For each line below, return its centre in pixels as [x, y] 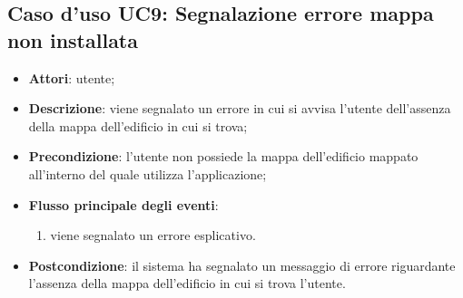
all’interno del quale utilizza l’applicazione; [148, 173]
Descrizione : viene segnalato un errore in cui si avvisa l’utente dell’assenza [240, 108]
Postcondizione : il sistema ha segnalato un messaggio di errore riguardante [242, 265]
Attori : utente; [72, 77]
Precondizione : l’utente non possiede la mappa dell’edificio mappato [223, 156]
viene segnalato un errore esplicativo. [153, 235]
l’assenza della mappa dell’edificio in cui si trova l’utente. [187, 283]
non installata [73, 39]
